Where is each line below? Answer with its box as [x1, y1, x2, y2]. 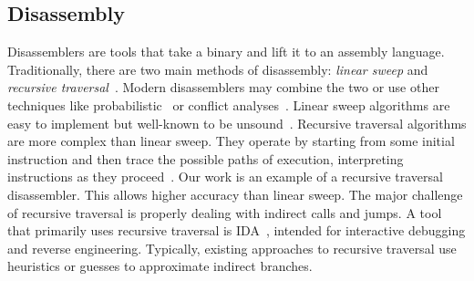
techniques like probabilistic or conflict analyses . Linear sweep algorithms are [7, 95, 450, 114]
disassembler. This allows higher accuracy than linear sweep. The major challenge [7, 184, 463, 203]
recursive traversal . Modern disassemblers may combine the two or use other [7, 78, 439, 97]
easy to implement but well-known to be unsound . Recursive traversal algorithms [7, 113, 467, 132]
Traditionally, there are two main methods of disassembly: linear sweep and [7, 59, 428, 78]
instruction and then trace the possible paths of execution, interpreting [7, 149, 404, 168]
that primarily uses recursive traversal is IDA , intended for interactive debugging [7, 221, 466, 240]
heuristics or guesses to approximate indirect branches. [7, 256, 313, 276]
